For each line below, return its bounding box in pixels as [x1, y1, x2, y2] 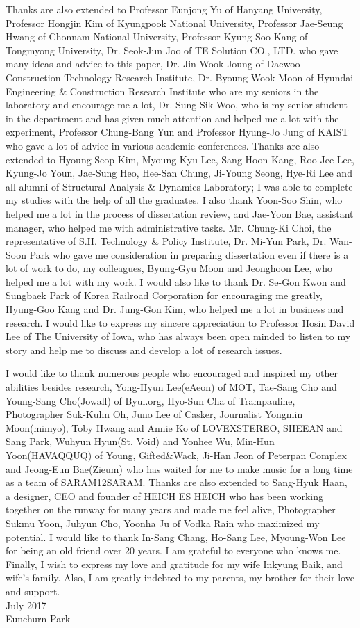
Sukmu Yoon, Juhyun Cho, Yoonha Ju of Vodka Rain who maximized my [6, 515, 320, 530]
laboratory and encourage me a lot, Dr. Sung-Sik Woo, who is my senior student [6, 97, 348, 112]
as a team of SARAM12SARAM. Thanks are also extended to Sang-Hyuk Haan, [6, 475, 348, 490]
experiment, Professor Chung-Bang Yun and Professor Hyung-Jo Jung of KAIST [6, 124, 349, 139]
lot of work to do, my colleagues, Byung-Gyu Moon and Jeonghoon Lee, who [6, 261, 332, 275]
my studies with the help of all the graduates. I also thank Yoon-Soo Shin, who [6, 193, 343, 207]
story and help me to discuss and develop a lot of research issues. [6, 342, 282, 357]
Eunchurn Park [6, 611, 71, 626]
